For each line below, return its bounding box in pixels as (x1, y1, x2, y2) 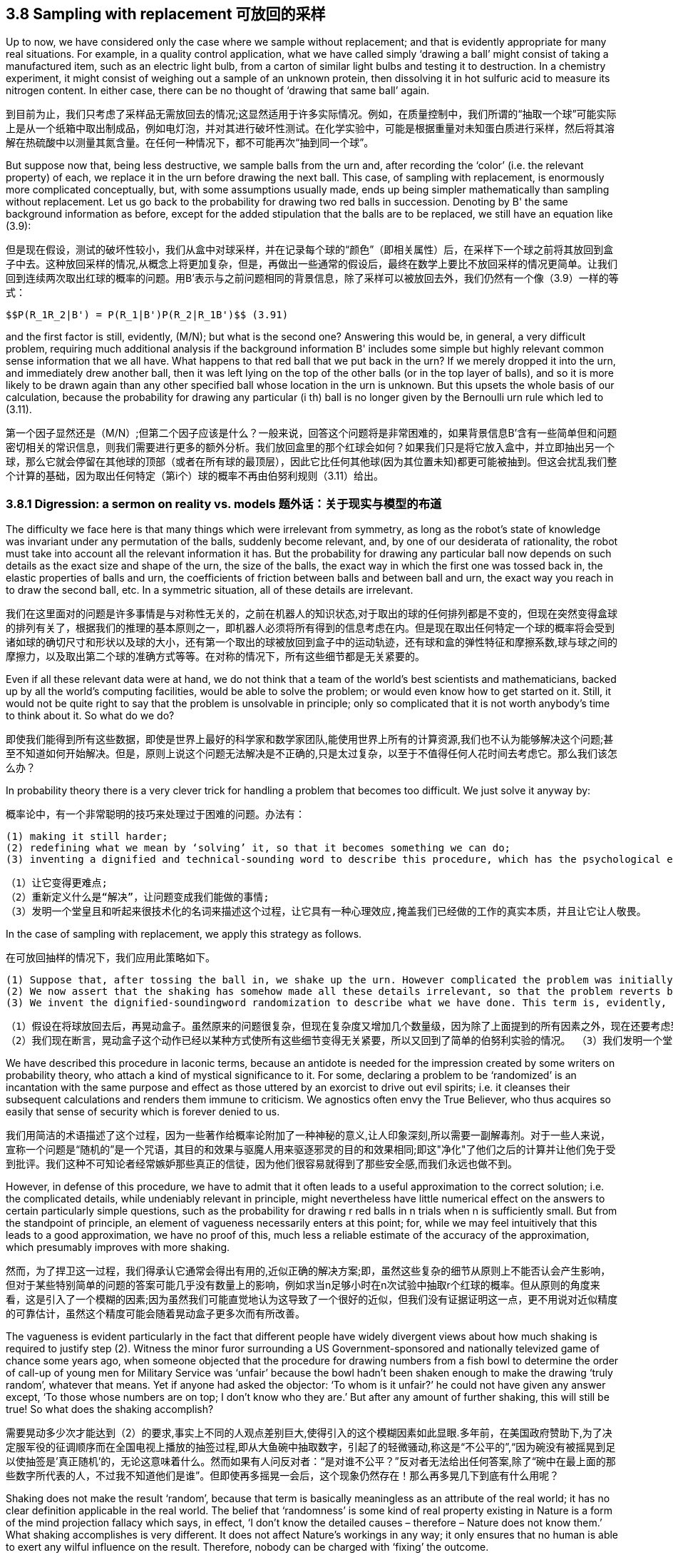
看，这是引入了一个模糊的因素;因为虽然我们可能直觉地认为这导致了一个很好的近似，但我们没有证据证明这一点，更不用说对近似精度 (6, 1293, 618, 1306)
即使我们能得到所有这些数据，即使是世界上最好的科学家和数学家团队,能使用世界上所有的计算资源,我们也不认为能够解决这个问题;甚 (6, 733, 614, 746)
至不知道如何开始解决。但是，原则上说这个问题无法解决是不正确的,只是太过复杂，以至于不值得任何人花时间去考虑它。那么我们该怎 (6, 747, 618, 760)
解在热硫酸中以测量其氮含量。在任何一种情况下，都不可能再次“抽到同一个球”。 (6, 136, 374, 149)
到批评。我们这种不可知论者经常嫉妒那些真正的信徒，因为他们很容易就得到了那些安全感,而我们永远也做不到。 (6, 1158, 518, 1170)
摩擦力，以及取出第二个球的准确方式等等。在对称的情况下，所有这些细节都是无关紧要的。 (6, 650, 425, 663)
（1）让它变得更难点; (6, 877, 108, 889)
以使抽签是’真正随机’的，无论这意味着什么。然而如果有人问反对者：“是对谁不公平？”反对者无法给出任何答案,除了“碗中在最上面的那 (6, 1455, 616, 1468)
